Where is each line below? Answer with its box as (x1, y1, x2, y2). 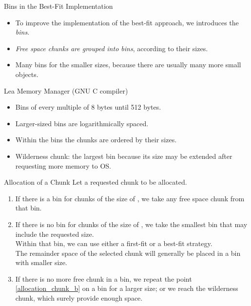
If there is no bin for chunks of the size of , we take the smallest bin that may (15, 219, 248, 229)
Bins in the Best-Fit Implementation (4, 1, 113, 11)
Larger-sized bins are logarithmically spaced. (15, 118, 149, 128)
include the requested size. (15, 229, 94, 239)
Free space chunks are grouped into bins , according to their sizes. (15, 43, 208, 53)
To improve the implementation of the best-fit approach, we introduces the (15, 17, 239, 27)
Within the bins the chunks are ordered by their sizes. (15, 134, 177, 145)
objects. (15, 69, 39, 79)
